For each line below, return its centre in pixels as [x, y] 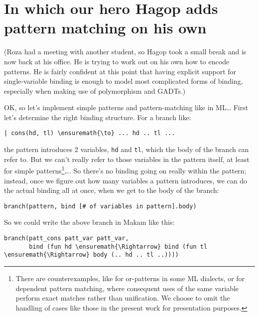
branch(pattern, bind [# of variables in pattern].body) [100, 206]
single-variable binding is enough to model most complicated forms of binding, [124, 81]
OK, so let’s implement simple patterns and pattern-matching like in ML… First [126, 107]
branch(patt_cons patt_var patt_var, [66, 238]
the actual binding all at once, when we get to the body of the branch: [112, 190]
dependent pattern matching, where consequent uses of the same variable [127, 288]
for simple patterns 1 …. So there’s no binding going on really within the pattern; [125, 170]
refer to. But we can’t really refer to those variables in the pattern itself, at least [127, 159]
